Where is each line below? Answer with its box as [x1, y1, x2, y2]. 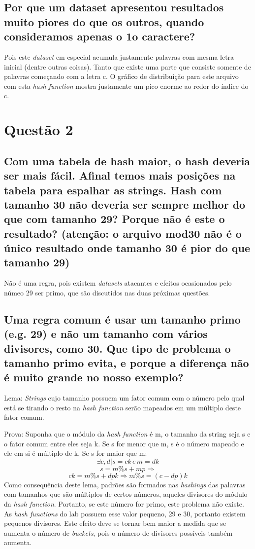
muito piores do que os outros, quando [4, 14, 204, 29]
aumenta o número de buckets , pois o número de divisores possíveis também [4, 527, 233, 538]
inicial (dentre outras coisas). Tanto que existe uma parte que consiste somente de [4, 61, 251, 72]
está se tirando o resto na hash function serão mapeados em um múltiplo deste [4, 402, 241, 412]
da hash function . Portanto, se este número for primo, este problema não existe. [4, 498, 244, 509]
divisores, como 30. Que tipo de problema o [4, 340, 231, 356]
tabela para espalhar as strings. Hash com [4, 182, 222, 197]
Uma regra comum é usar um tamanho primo [4, 311, 241, 327]
